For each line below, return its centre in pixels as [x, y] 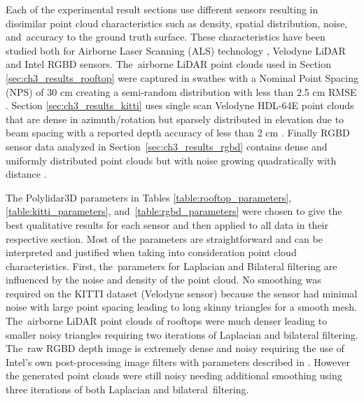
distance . [26, 174]
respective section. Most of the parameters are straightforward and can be [164, 238]
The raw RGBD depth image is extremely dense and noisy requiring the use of [175, 348]
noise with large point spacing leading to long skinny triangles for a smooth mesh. [181, 307]
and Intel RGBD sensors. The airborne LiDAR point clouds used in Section [168, 64]
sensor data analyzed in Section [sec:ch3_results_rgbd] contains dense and [167, 146]
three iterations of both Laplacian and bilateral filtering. [127, 389]
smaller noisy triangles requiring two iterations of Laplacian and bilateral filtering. [182, 334]
